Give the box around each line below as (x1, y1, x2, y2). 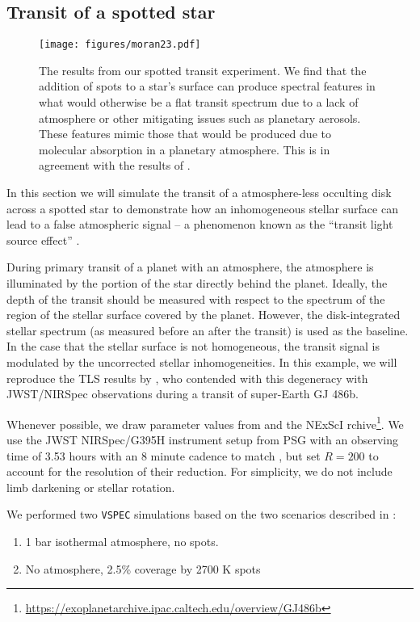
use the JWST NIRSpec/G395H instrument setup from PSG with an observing (6, 431, 399, 448)
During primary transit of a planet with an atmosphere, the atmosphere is (6, 258, 374, 275)
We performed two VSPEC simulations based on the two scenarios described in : (6, 506, 397, 523)
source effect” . (6, 231, 80, 248)
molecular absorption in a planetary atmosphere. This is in (39, 141, 330, 158)
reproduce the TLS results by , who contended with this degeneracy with (6, 369, 368, 386)
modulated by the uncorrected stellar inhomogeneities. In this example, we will (6, 353, 397, 370)
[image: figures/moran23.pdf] (39, 39, 201, 51)
